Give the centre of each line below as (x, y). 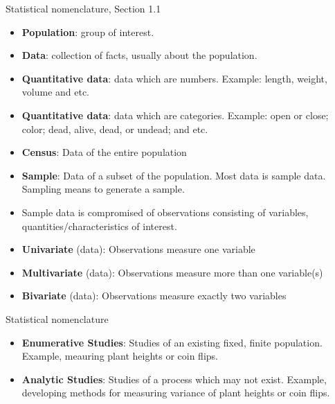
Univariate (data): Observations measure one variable (138, 249)
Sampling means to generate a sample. (103, 189)
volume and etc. (56, 92)
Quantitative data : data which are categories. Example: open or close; (175, 115)
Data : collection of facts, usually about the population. (139, 55)
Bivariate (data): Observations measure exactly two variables (154, 296)
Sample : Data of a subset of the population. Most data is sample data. (174, 175)
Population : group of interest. (88, 32)
